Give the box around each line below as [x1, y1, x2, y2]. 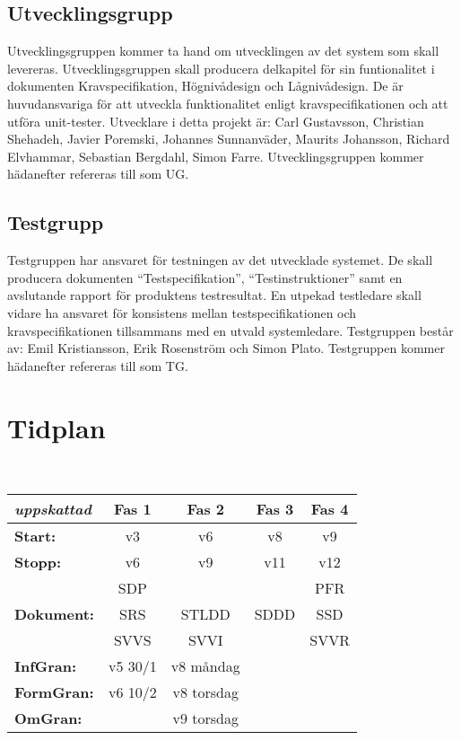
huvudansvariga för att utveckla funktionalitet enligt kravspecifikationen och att [7, 93, 448, 112]
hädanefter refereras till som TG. [7, 356, 188, 374]
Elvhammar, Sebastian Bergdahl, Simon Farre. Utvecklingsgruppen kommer [7, 146, 424, 165]
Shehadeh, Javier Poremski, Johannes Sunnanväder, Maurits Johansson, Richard [7, 129, 450, 148]
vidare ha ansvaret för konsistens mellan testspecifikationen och [7, 303, 357, 322]
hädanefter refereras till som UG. [7, 164, 189, 183]
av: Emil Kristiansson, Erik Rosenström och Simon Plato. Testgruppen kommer [7, 339, 445, 357]
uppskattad [14, 498, 91, 520]
